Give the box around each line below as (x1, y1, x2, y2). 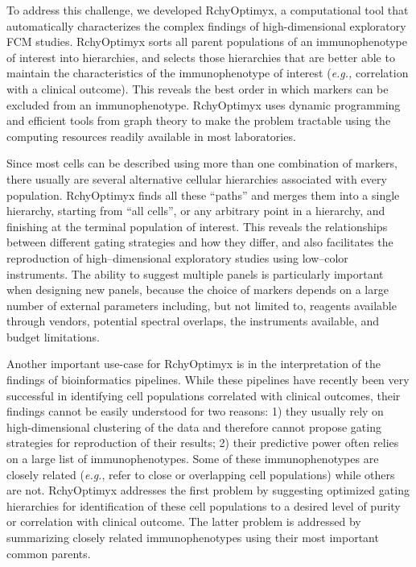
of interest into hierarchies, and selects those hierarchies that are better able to (6, 48, 395, 65)
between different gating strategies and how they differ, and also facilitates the (6, 234, 393, 250)
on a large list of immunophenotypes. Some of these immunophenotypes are (6, 450, 379, 467)
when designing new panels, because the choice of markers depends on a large (6, 281, 389, 298)
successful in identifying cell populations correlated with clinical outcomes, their (6, 387, 401, 404)
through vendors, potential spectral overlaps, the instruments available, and (6, 312, 380, 329)
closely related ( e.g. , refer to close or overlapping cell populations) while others (6, 466, 395, 482)
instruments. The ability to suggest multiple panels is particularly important (6, 265, 384, 282)
